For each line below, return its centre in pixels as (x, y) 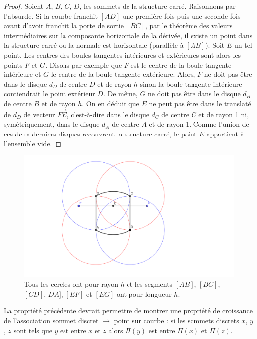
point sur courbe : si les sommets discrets (176, 320)
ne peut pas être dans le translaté (200, 103)
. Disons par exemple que (84, 64)
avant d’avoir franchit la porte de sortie (64, 26)
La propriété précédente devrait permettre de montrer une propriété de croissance (128, 310)
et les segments (150, 284)
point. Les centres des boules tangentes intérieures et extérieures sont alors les (123, 54)
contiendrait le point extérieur (50, 94)
